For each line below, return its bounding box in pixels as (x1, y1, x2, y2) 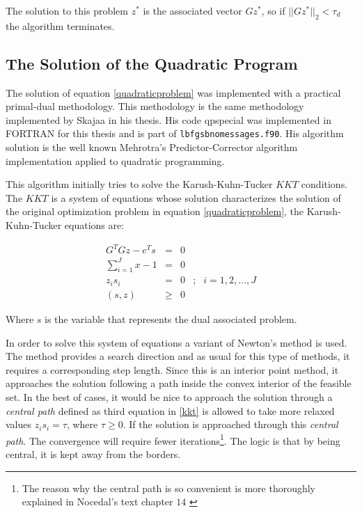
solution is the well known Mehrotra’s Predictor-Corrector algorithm (6, 140, 298, 155)
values (6, 417, 32, 432)
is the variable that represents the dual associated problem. (45, 311, 297, 326)
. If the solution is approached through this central (123, 417, 338, 432)
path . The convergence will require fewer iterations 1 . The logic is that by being (6, 431, 340, 448)
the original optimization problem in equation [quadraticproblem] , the (6, 204, 304, 219)
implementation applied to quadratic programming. (6, 153, 225, 168)
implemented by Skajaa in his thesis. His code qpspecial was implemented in (6, 112, 331, 127)
